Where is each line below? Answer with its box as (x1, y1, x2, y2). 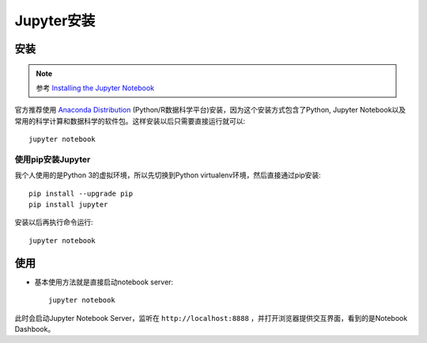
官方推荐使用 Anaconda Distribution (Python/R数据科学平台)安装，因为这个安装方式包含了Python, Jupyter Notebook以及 (14, 105, 406, 115)
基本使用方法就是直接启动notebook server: (34, 277, 174, 287)
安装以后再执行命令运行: (14, 218, 94, 227)
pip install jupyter (28, 200, 108, 209)
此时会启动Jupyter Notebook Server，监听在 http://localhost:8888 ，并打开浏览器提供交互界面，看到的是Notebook (14, 313, 408, 322)
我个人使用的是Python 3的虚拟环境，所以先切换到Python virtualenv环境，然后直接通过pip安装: (14, 170, 322, 180)
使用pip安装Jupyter (14, 154, 91, 165)
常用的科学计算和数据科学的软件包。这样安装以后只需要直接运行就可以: (14, 116, 246, 126)
